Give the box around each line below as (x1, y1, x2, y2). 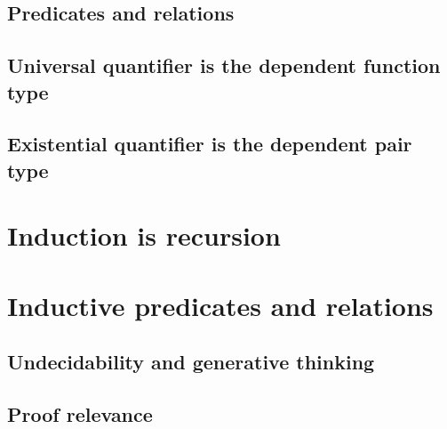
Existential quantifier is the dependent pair (7, 130, 412, 158)
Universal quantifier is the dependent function (7, 52, 441, 79)
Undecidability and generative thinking (7, 348, 375, 376)
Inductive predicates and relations (7, 287, 434, 323)
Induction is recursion (7, 217, 281, 254)
